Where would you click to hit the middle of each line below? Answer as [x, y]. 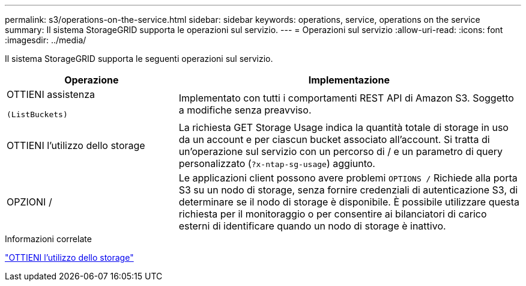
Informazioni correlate [48, 239]
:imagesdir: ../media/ [46, 40]
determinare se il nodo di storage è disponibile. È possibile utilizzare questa [349, 202]
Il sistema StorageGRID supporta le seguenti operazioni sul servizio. [139, 59]
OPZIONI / [29, 202]
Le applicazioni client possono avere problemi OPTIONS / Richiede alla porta [348, 178]
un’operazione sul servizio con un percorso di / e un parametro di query [341, 151]
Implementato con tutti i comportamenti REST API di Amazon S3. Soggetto [346, 98]
